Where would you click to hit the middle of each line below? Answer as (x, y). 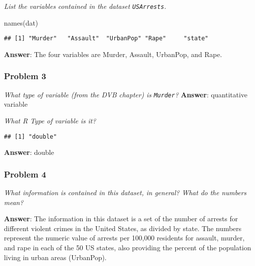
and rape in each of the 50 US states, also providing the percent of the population (128, 247)
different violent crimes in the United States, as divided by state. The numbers (123, 228)
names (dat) (21, 22)
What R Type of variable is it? (50, 120)
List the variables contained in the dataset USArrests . (85, 6)
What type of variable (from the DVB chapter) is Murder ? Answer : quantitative (126, 94)
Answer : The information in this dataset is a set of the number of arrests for (121, 219)
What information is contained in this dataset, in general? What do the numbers (125, 192)
